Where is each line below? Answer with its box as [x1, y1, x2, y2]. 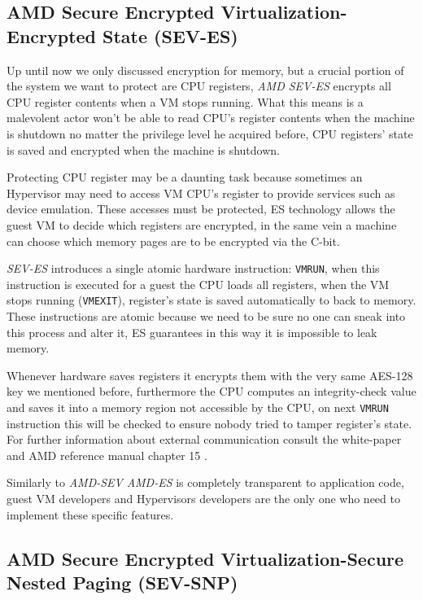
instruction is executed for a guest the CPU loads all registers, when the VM [7, 275, 390, 292]
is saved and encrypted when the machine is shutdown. [7, 141, 280, 158]
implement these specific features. [7, 506, 174, 523]
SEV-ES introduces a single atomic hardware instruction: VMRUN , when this [7, 260, 380, 277]
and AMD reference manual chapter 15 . [7, 446, 207, 463]
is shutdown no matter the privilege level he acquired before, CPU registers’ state [7, 125, 413, 142]
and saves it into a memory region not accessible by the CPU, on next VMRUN [7, 399, 389, 415]
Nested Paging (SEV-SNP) [7, 570, 238, 594]
